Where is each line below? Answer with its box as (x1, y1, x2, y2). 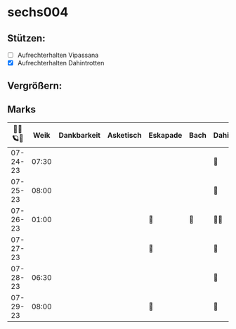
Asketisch (107, 130, 142, 140)
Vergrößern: (7, 79, 63, 91)
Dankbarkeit (58, 130, 100, 140)
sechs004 (7, 4, 69, 20)
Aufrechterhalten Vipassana (17, 51, 99, 59)
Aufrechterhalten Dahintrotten (17, 59, 105, 67)
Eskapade (148, 130, 183, 140)
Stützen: (7, 32, 46, 44)
